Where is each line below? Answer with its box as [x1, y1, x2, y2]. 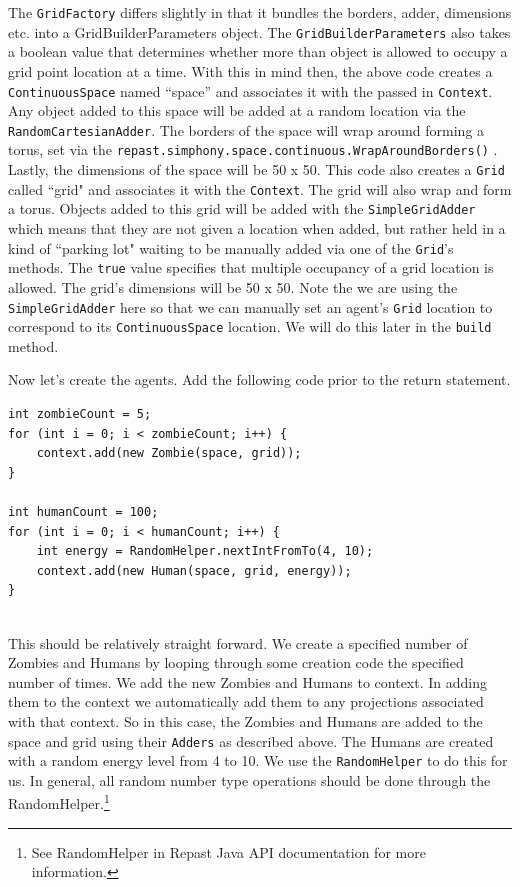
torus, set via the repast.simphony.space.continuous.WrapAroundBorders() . [8, 139, 498, 160]
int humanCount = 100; [8, 505, 159, 519]
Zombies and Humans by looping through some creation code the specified [8, 652, 464, 673]
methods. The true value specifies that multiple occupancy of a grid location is [8, 257, 494, 278]
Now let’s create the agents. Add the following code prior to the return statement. [8, 369, 511, 390]
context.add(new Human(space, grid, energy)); [36, 563, 352, 578]
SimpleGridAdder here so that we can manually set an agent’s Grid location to [8, 296, 493, 317]
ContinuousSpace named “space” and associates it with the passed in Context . [8, 80, 493, 101]
